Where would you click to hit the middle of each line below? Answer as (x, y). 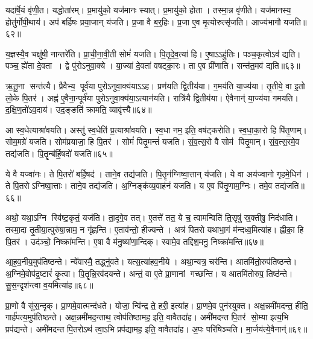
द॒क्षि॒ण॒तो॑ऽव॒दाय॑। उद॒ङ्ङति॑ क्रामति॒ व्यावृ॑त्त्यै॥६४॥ (79, 109)
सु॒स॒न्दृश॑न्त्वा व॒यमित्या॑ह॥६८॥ (49, 285)
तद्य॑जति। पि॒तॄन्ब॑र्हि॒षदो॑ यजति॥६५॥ (59, 153)
